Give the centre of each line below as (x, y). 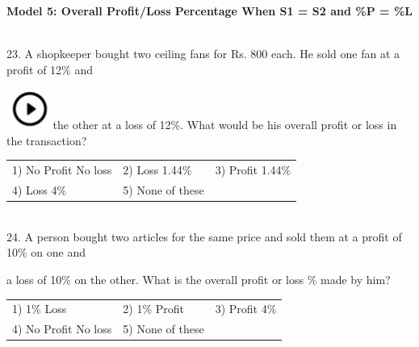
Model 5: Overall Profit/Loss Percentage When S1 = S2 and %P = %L (210, 10)
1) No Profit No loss (62, 170)
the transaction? (47, 140)
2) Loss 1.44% (157, 170)
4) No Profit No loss (62, 329)
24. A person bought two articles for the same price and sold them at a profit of (204, 236)
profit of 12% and (50, 69)
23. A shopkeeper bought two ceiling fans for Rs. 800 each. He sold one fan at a (203, 54)
